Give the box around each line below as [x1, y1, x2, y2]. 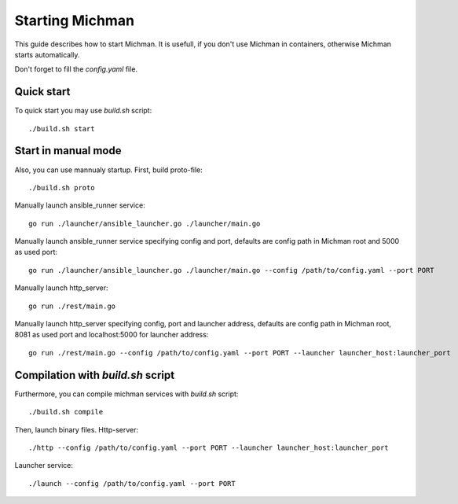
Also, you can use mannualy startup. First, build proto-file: [14, 165, 203, 175]
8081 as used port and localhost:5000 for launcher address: [14, 330, 209, 340]
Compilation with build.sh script [14, 368, 175, 381]
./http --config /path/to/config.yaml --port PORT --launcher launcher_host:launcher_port [28, 443, 389, 452]
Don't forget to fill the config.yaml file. [14, 64, 137, 74]
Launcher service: [14, 461, 74, 470]
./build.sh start [28, 124, 95, 133]
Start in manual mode [14, 144, 122, 157]
